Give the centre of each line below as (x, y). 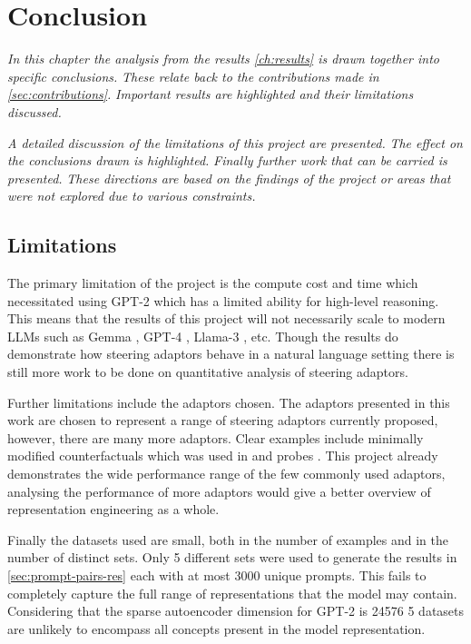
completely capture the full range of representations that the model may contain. (232, 593)
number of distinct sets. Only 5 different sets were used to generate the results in (232, 557)
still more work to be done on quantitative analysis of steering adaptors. (208, 372)
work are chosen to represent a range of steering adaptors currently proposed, (223, 420)
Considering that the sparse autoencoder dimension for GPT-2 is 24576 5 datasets (236, 611)
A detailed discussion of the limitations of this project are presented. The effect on (235, 142)
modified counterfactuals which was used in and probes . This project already (223, 456)
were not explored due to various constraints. (132, 196)
